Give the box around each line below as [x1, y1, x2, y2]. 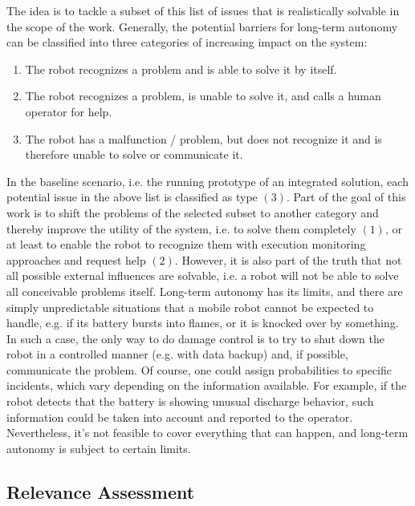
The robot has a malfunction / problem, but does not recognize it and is [25, 130, 382, 147]
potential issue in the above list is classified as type [6, 188, 258, 205]
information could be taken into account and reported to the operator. [6, 408, 353, 425]
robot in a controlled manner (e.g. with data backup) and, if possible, [6, 346, 348, 362]
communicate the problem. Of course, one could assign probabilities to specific [6, 361, 392, 378]
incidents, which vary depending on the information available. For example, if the [6, 377, 407, 394]
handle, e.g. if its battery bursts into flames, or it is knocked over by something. [6, 314, 399, 331]
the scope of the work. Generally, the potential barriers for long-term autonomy [6, 18, 398, 34]
